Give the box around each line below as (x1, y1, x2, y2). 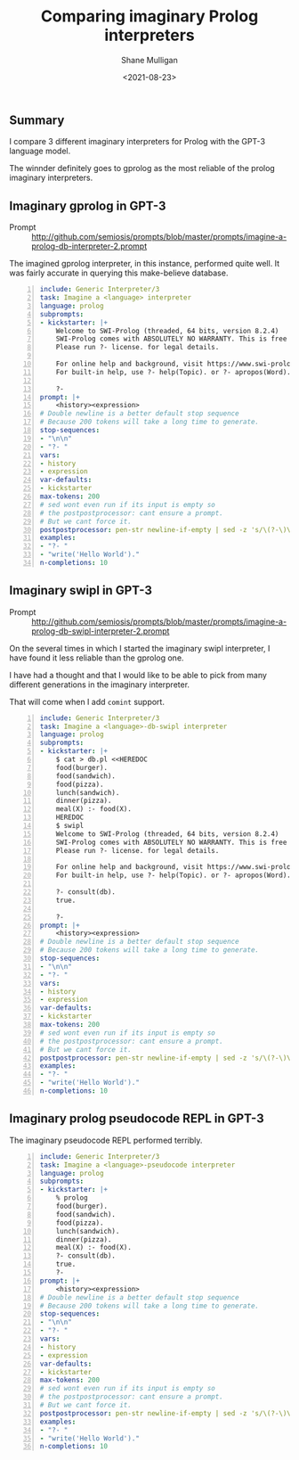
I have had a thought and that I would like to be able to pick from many (9, 669, 267, 680)
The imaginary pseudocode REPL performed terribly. (9, 1135, 203, 1145)
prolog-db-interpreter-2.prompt (31, 241, 148, 251)
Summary (9, 112, 65, 127)
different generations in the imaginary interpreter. (9, 679, 190, 690)
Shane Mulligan (121, 54, 178, 65)
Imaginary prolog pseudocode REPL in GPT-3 (9, 1111, 264, 1127)
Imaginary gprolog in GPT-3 (9, 198, 166, 213)
